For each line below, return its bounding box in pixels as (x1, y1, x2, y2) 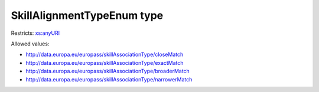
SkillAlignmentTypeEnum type (11, 9, 164, 22)
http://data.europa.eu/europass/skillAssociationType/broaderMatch (25, 68, 190, 75)
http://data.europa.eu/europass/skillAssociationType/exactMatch (25, 59, 184, 66)
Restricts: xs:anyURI (11, 29, 60, 37)
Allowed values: (11, 40, 50, 47)
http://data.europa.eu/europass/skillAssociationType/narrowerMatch (25, 75, 193, 83)
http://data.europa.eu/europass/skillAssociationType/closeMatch (25, 51, 184, 58)
